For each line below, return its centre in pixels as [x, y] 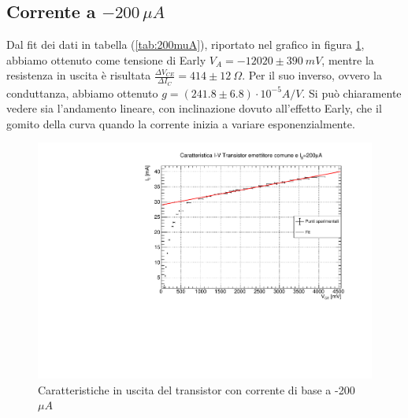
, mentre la [348, 59]
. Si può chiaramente [352, 92]
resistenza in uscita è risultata [79, 75]
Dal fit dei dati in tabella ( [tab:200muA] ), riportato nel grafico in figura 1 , [185, 44]
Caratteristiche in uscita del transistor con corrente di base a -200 [197, 389]
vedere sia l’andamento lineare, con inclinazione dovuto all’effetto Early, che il [194, 108]
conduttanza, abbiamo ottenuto [82, 92]
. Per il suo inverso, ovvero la [312, 75]
